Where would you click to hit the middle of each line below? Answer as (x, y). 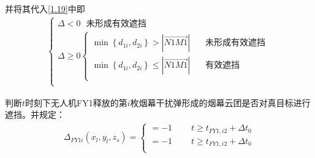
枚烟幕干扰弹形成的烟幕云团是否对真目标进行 (220, 102)
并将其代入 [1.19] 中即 (45, 9)
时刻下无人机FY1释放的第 (76, 102)
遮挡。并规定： (35, 114)
